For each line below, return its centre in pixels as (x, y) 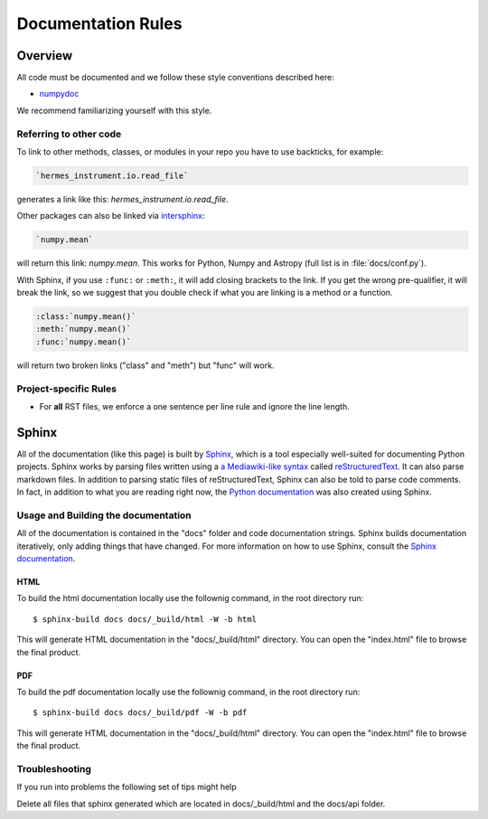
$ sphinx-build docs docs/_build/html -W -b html (145, 619)
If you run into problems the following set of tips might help (127, 787)
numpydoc (59, 94)
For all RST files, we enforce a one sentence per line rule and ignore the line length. (194, 406)
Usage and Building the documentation (104, 515)
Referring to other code (69, 134)
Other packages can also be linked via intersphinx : (111, 216)
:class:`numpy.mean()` (86, 317)
